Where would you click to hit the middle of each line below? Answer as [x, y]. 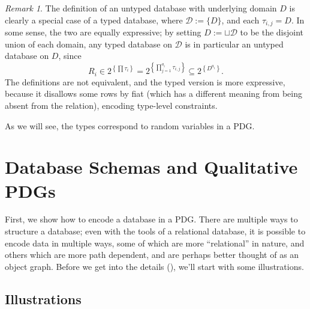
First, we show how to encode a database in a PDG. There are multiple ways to [151, 219]
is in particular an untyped [234, 44]
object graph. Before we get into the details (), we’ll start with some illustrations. [154, 266]
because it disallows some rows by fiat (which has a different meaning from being [154, 93]
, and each [240, 20]
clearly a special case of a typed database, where [94, 20]
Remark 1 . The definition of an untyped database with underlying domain [141, 8]
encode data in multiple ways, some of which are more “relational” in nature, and [155, 243]
